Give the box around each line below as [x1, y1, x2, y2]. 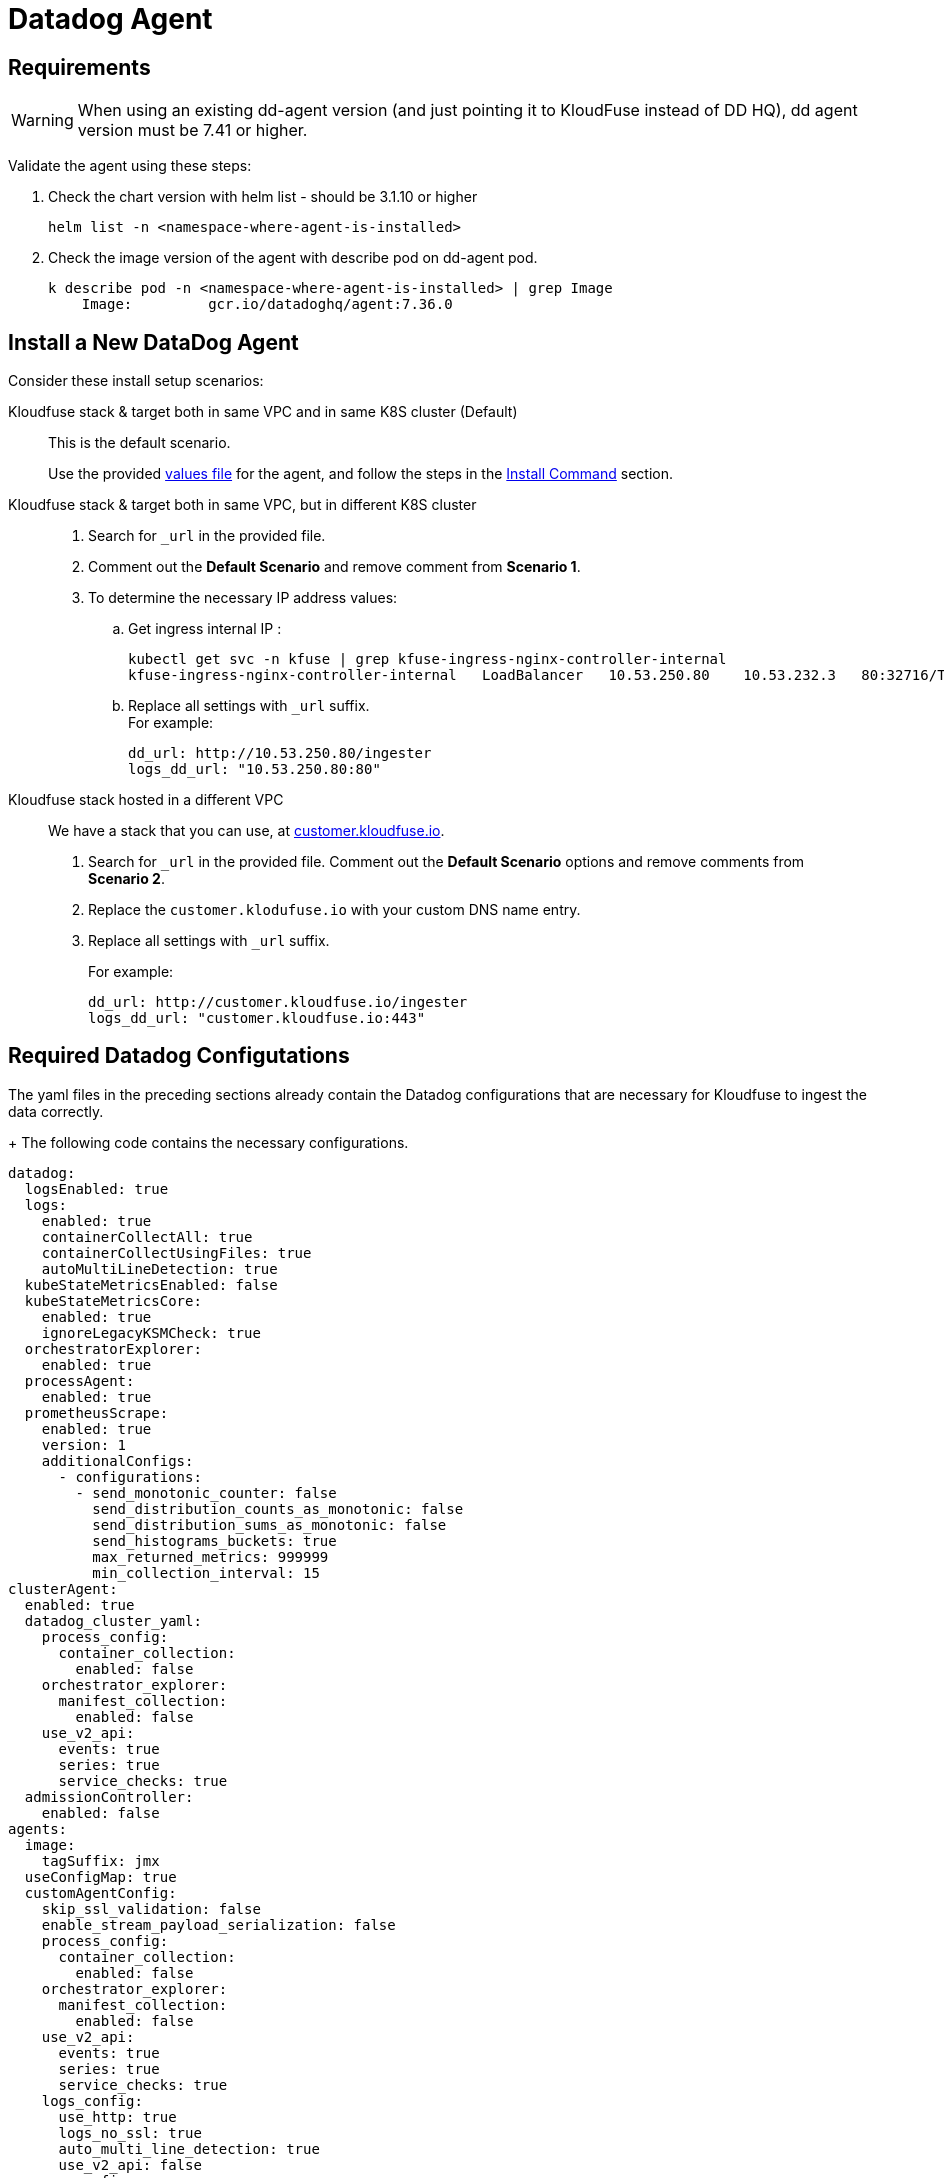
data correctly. [8, 1102, 104, 1120]
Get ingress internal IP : [128, 620, 282, 638]
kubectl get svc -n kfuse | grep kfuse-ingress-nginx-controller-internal [128, 651, 727, 668]
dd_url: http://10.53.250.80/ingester [128, 745, 432, 762]
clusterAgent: [8, 1580, 118, 1597]
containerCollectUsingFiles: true [41, 1244, 312, 1261]
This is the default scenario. [48, 434, 231, 452]
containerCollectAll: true [41, 1228, 253, 1245]
